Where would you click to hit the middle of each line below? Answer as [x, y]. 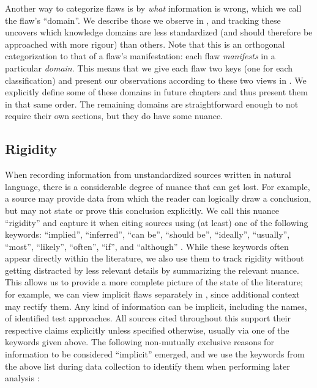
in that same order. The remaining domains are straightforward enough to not [152, 104]
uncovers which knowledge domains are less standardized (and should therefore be [159, 32]
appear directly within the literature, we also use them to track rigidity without [155, 258]
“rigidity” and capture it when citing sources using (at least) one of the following [157, 222]
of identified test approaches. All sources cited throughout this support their [148, 318]
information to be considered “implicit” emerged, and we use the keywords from [155, 354]
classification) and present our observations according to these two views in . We [156, 80]
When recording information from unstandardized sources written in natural [148, 174]
